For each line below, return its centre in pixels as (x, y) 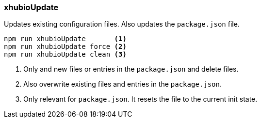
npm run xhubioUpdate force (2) (65, 47)
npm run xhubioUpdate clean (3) (65, 54)
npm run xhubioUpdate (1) (65, 39)
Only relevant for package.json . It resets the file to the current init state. (140, 99)
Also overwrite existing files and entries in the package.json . (123, 84)
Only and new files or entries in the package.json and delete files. (131, 69)
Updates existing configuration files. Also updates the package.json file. (122, 24)
